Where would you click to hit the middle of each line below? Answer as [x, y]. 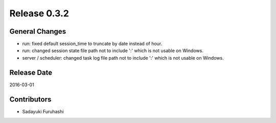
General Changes [38, 31]
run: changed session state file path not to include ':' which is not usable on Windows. [113, 51]
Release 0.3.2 [39, 13]
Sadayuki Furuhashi [43, 111]
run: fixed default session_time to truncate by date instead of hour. [92, 44]
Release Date [31, 72]
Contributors [30, 99]
